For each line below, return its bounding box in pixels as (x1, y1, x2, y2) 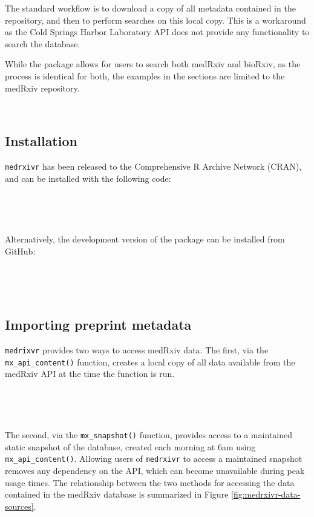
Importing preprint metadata (5, 315, 192, 334)
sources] (5, 499, 34, 512)
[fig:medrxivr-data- (231, 488, 301, 501)
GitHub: (5, 244, 36, 257)
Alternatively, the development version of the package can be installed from (5, 233, 285, 245)
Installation (5, 132, 77, 150)
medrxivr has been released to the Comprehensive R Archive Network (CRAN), (5, 159, 302, 172)
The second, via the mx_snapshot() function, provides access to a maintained (5, 429, 292, 441)
